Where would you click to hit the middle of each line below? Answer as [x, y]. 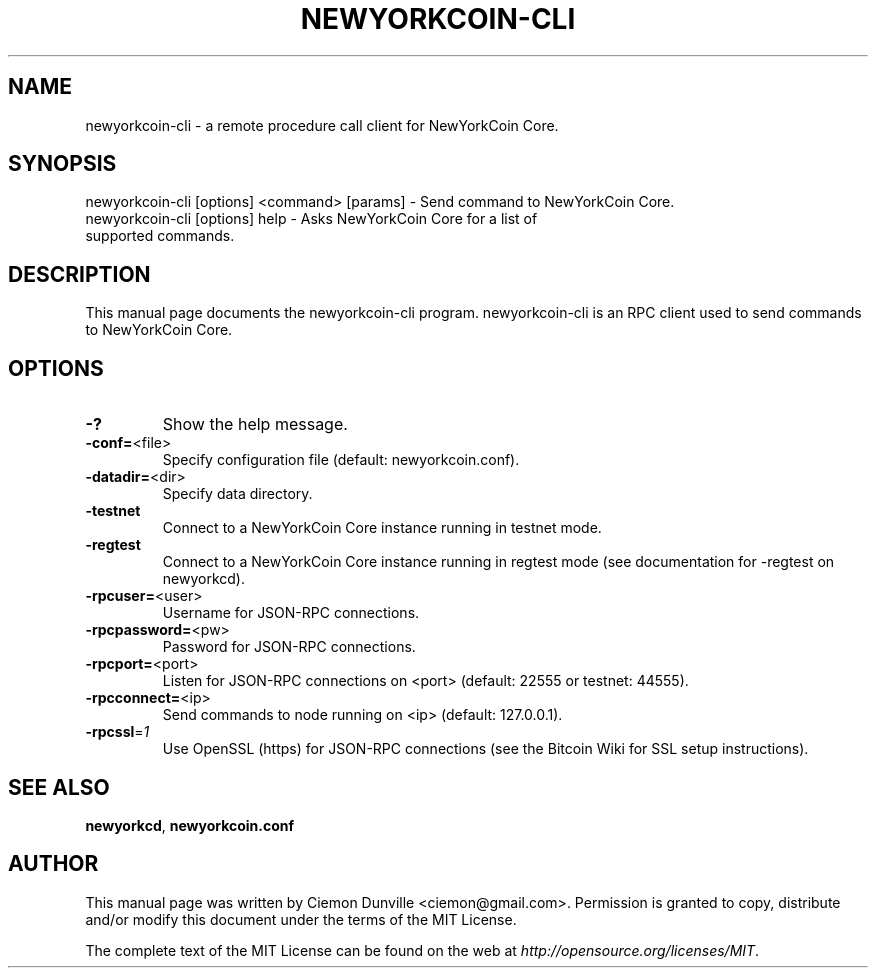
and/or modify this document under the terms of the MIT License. [301, 919]
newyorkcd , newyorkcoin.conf [190, 825]
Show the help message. [255, 424]
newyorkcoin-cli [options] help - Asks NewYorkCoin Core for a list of [311, 219]
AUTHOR [53, 864]
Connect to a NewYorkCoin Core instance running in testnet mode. [382, 528]
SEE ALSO [59, 787]
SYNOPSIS [62, 164]
